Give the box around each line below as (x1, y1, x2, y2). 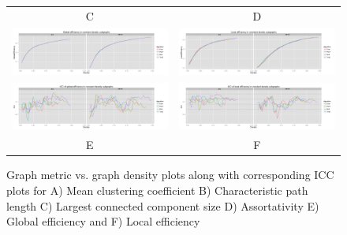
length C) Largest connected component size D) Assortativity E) (6, 197, 319, 214)
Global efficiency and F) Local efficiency (6, 213, 200, 229)
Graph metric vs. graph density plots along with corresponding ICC (6, 166, 334, 183)
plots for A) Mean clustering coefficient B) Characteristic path (6, 181, 308, 198)
